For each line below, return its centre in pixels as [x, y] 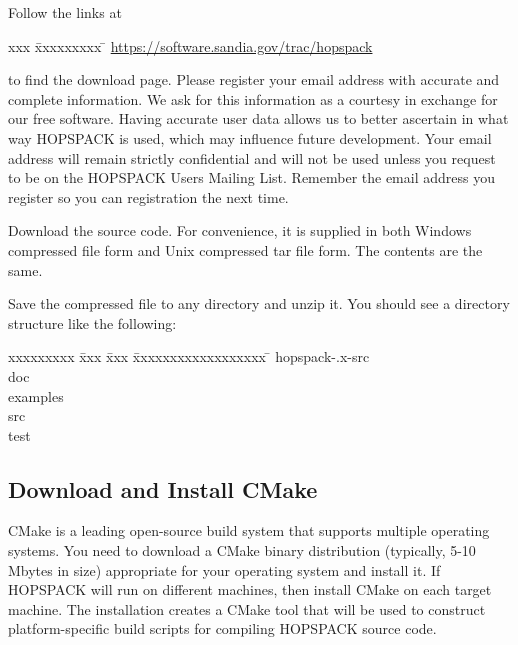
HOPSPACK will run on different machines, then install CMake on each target [250, 589]
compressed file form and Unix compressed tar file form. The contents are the [245, 249]
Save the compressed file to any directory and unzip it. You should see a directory [259, 303]
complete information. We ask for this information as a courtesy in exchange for [253, 98]
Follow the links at [65, 12]
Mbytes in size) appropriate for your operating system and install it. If [224, 569]
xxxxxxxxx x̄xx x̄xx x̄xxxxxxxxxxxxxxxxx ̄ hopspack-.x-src [189, 356]
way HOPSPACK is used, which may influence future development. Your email [250, 137]
